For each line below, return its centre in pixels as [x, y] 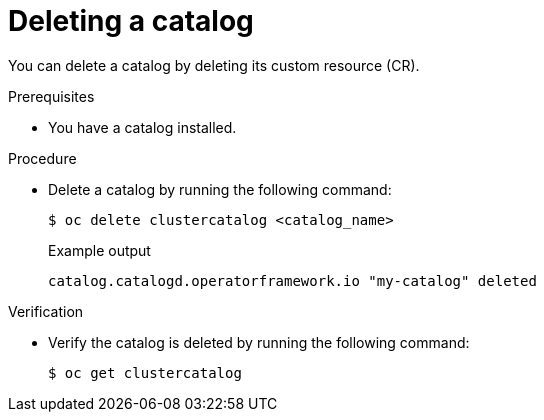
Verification [46, 311]
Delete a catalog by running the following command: [220, 189]
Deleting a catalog [131, 21]
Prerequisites [51, 96]
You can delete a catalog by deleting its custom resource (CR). [214, 65]
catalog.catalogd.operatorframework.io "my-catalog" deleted [292, 280]
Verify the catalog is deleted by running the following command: [259, 342]
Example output [99, 250]
